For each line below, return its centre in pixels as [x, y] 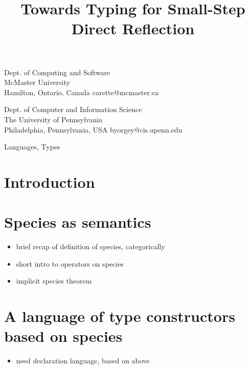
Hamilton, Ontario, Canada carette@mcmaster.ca [81, 92]
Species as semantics [78, 222]
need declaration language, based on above [83, 361]
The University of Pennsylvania [53, 119]
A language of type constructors [120, 316]
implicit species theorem [54, 281]
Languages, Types [32, 147]
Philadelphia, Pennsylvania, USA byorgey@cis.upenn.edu [93, 129]
